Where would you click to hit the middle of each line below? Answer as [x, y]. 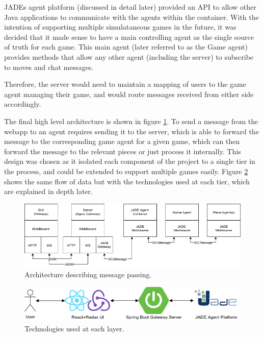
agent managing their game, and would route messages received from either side [129, 94]
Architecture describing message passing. [88, 274]
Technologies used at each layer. [74, 329]
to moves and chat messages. [49, 67]
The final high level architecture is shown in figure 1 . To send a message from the [131, 121]
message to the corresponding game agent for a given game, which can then [122, 141]
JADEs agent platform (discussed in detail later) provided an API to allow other [130, 7]
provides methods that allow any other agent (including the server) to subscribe [129, 56]
